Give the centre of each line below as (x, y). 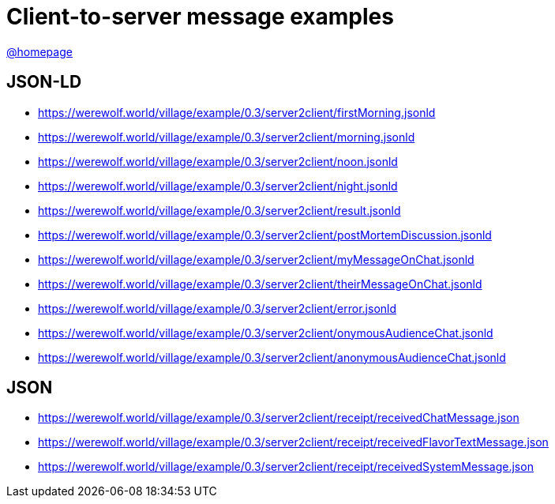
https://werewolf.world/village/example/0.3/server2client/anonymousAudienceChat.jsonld (272, 357)
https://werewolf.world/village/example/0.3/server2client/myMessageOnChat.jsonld (256, 259)
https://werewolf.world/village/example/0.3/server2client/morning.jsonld (227, 137)
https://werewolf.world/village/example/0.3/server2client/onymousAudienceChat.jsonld (266, 333)
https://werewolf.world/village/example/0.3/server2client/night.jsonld (218, 186)
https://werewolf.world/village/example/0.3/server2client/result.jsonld (219, 210)
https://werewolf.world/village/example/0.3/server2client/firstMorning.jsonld (237, 112)
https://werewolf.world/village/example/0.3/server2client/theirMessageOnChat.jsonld (260, 284)
